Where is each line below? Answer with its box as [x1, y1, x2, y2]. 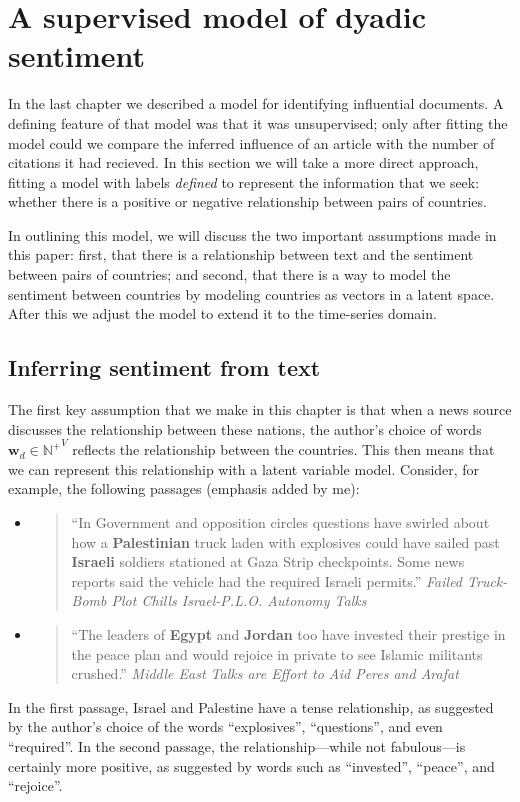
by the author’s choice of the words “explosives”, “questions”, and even [8, 716, 443, 737]
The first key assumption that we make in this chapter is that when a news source [8, 399, 512, 420]
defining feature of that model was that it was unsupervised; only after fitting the [8, 112, 508, 133]
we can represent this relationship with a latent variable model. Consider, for [8, 458, 480, 479]
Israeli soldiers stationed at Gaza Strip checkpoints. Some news [71, 551, 465, 572]
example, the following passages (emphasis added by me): [8, 478, 360, 499]
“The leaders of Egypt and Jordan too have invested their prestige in [71, 623, 506, 644]
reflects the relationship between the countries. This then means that [72, 439, 495, 460]
